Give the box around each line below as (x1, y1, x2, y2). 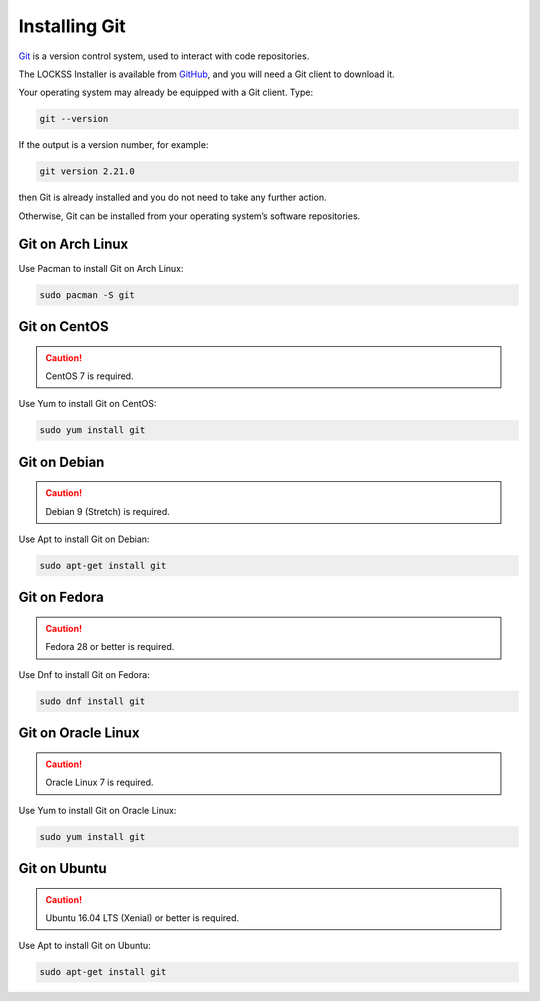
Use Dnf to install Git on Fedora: (18, 668, 150, 680)
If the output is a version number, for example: (18, 139, 209, 151)
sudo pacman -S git (39, 289, 135, 300)
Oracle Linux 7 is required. (45, 776, 154, 789)
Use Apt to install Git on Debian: (18, 533, 150, 545)
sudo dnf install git (39, 695, 146, 707)
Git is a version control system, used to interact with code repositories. (18, 50, 310, 62)
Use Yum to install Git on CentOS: (18, 398, 157, 410)
